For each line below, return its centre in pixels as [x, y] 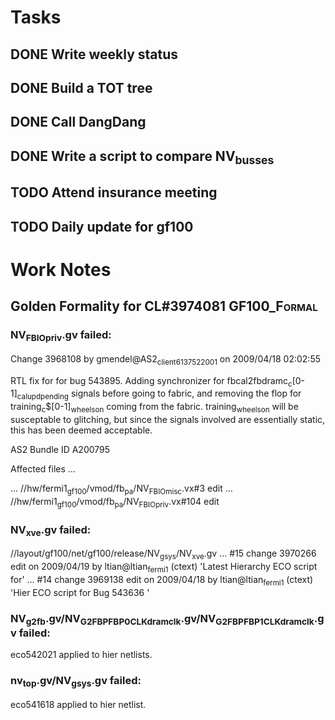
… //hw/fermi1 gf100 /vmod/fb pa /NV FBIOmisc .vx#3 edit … [121, 489]
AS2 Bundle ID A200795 [60, 450]
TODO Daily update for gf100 [102, 226]
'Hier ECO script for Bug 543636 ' [80, 592]
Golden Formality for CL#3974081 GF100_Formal [164, 306]
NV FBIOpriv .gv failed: [61, 336]
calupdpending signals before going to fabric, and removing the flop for [159, 394]
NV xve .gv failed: [51, 530]
